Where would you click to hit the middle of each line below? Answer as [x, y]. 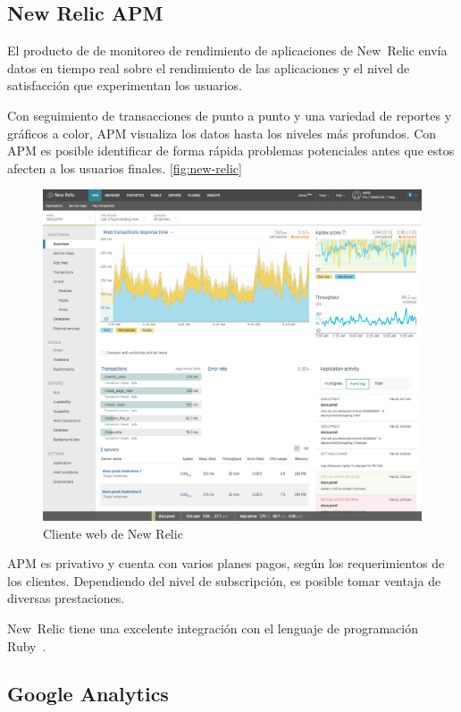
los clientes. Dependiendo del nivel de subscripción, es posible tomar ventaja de [224, 580]
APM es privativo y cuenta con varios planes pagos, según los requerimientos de [226, 563]
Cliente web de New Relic [113, 533]
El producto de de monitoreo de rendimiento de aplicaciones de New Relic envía [227, 50]
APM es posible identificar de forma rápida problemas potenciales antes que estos [231, 151]
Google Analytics [88, 694]
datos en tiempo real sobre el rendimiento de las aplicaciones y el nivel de [209, 67]
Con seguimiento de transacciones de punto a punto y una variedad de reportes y [230, 115]
